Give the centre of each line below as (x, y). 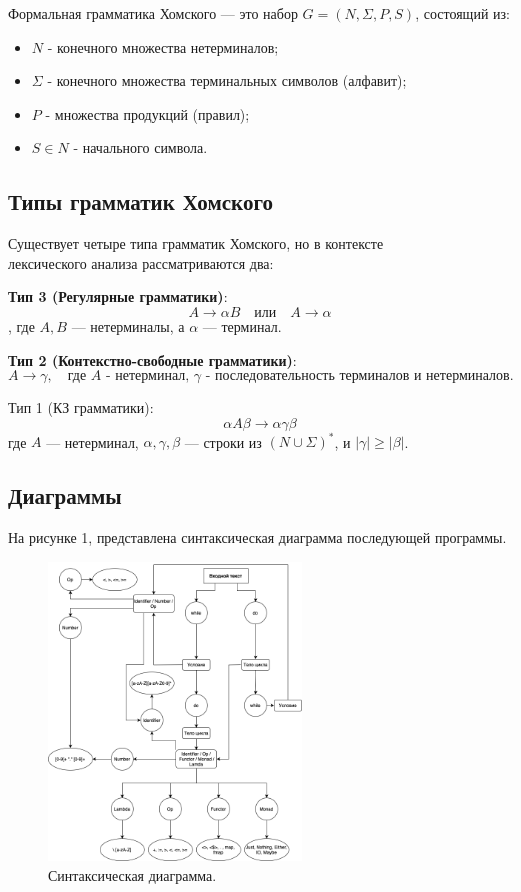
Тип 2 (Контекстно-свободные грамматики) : (152, 359)
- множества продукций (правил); (147, 113)
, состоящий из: (462, 13)
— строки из (223, 441)
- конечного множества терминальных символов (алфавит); (227, 80)
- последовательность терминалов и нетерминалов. (359, 376)
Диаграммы (65, 495)
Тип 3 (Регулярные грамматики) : (118, 296)
